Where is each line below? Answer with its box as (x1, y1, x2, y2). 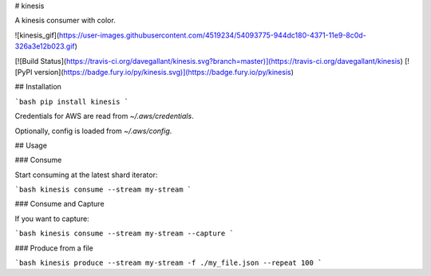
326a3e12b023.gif (14, 41, 75, 51)
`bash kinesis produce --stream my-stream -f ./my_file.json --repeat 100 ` (14, 258, 322, 267)
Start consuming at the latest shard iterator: (14, 170, 158, 179)
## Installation (14, 82, 61, 92)
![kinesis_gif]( (14, 30, 60, 40)
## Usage (14, 140, 48, 150)
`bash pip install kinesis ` (14, 97, 129, 106)
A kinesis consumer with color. (14, 16, 116, 26)
